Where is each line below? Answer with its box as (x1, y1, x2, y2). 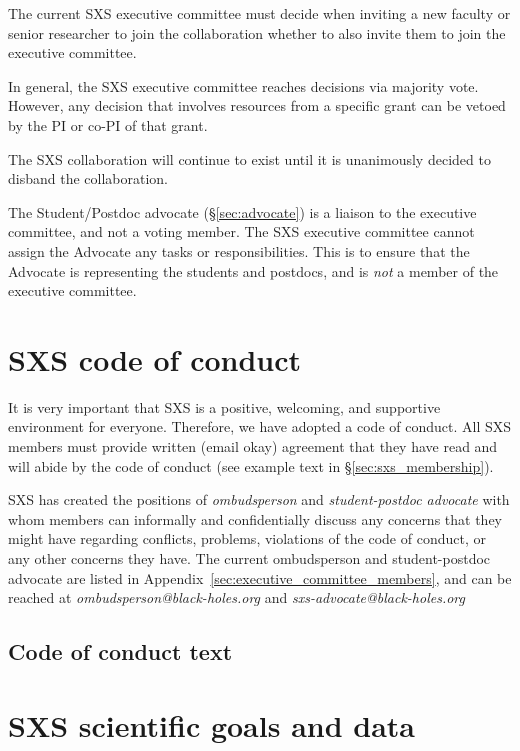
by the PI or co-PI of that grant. (8, 114, 208, 135)
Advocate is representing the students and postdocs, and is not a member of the (8, 260, 499, 281)
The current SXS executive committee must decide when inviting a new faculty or (8, 3, 511, 23)
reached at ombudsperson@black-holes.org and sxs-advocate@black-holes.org (8, 587, 466, 608)
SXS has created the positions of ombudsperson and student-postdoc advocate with (8, 489, 510, 510)
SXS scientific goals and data (8, 704, 416, 745)
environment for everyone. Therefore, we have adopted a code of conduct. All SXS (8, 416, 512, 437)
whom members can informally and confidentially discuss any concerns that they (8, 508, 503, 529)
